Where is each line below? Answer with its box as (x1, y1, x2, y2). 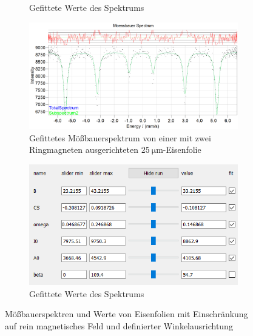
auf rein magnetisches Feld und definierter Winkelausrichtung (5, 319, 233, 332)
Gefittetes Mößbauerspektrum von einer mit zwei (29, 131, 211, 144)
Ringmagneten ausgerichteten (29, 143, 138, 156)
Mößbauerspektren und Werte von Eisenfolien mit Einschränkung (5, 307, 248, 320)
